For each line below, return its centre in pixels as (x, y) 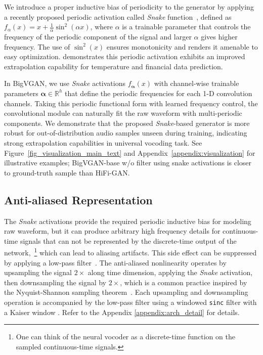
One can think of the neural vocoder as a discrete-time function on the (125, 337)
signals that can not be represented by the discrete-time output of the (128, 240)
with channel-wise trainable (196, 83)
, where (101, 27)
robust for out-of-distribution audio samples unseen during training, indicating (126, 133)
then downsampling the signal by (55, 282)
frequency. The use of (37, 46)
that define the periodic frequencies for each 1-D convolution (159, 93)
